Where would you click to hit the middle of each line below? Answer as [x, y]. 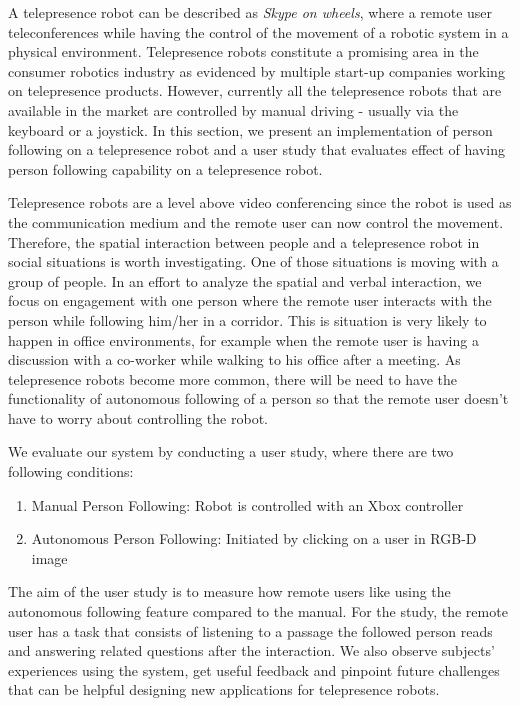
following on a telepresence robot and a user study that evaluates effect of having [257, 149]
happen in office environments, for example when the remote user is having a [243, 339]
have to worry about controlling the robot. [138, 417]
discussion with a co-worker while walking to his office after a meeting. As [234, 359]
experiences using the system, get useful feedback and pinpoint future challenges [254, 669]
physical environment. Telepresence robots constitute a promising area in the [243, 51]
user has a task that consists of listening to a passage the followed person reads [250, 630]
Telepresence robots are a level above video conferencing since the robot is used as [260, 202]
